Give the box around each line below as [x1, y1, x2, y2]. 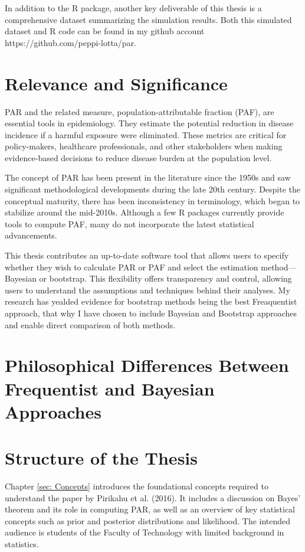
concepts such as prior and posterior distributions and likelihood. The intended [5, 514, 291, 527]
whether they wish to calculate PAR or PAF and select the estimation [5, 260, 258, 273]
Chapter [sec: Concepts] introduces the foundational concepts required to [5, 480, 268, 492]
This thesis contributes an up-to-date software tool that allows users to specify [5, 249, 289, 262]
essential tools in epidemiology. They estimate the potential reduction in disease [5, 117, 294, 129]
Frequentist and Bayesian [5, 376, 215, 400]
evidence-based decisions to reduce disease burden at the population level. [5, 151, 272, 164]
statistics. [5, 538, 39, 550]
